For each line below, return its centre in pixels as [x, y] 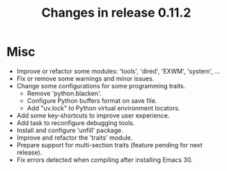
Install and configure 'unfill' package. [70, 130]
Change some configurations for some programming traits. [101, 85]
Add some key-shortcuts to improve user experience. [93, 115]
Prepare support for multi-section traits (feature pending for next [109, 145]
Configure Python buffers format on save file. [92, 100]
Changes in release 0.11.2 [116, 13]
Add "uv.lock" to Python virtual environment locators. [103, 108]
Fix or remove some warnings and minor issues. [85, 79]
